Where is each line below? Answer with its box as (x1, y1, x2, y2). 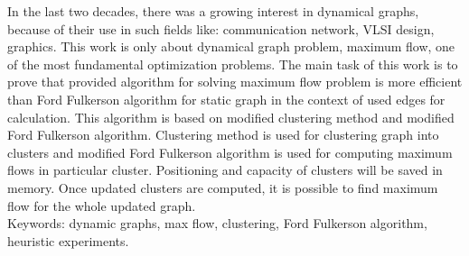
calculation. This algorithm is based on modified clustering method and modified (7, 107, 455, 126)
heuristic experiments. (7, 231, 129, 250)
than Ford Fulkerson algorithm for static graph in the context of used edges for (7, 89, 446, 108)
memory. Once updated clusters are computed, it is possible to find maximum (7, 178, 438, 197)
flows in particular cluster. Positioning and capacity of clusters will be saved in (7, 160, 443, 179)
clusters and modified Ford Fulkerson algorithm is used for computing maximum (7, 142, 453, 161)
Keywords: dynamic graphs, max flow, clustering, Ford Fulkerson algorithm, (7, 214, 427, 233)
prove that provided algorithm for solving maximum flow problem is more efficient (7, 72, 463, 91)
